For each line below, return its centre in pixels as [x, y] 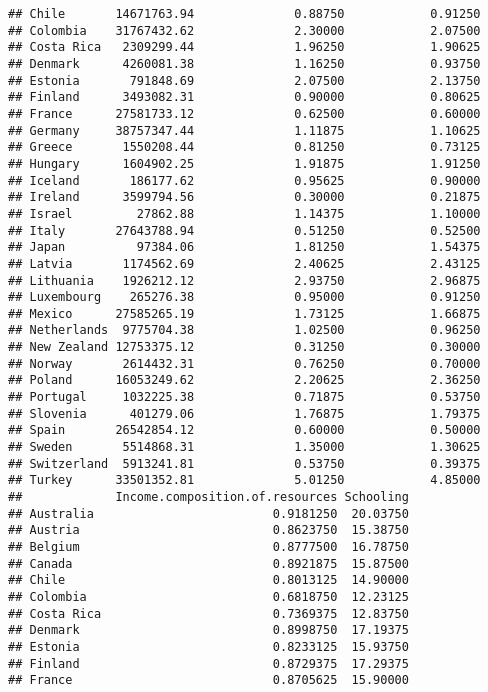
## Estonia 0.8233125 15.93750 [208, 646]
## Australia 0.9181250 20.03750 [208, 513]
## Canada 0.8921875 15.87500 [208, 563]
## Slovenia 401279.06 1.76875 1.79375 [244, 413]
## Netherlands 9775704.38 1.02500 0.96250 [244, 330]
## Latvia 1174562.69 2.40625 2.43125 [244, 263]
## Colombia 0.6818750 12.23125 [208, 596]
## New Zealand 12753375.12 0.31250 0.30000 [244, 347]
